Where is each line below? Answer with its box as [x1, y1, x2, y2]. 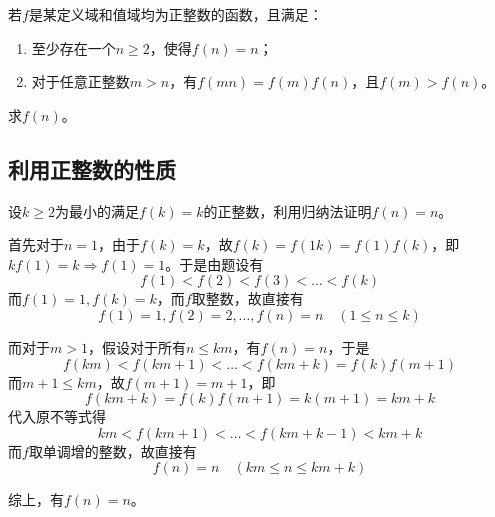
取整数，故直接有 [191, 288, 304, 309]
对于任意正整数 [31, 71, 130, 92]
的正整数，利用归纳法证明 [203, 200, 372, 221]
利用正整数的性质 [8, 153, 176, 184]
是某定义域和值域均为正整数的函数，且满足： [28, 4, 323, 24]
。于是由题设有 [165, 253, 264, 274]
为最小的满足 [54, 200, 139, 221]
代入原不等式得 [8, 406, 106, 427]
